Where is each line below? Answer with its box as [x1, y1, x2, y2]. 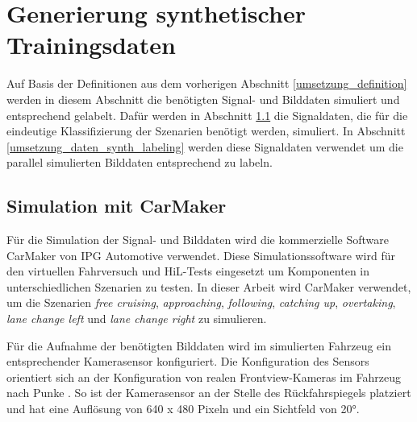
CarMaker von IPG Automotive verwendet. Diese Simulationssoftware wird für [6, 246, 396, 263]
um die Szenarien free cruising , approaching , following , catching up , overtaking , [6, 294, 396, 311]
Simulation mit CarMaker [6, 193, 227, 218]
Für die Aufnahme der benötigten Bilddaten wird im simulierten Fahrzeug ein [6, 337, 391, 354]
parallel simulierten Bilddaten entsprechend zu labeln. [6, 154, 273, 171]
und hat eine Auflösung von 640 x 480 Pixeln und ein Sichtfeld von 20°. [6, 400, 360, 417]
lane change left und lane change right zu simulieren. [6, 310, 267, 327]
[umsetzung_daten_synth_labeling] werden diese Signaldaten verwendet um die [6, 138, 403, 155]
